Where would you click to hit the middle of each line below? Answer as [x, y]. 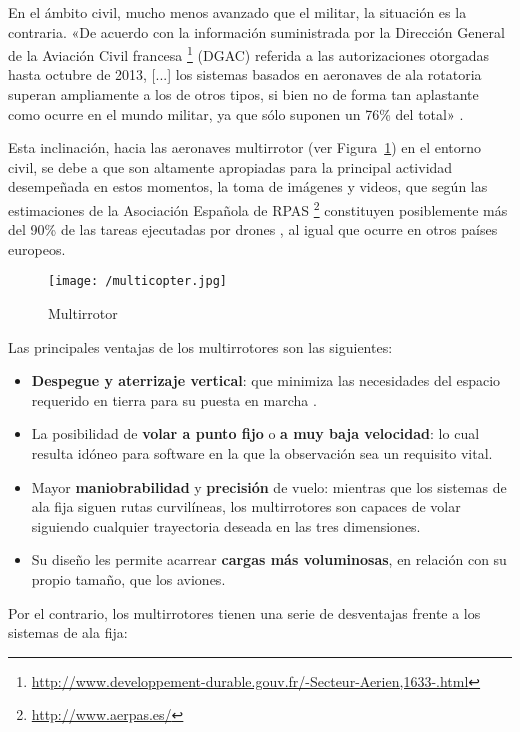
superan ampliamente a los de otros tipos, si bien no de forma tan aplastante [243, 94]
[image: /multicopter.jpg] [137, 281]
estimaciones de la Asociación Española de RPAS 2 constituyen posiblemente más [258, 208]
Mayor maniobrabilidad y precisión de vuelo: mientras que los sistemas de [269, 486]
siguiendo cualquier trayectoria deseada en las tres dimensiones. [226, 525]
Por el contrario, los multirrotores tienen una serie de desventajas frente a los [244, 612]
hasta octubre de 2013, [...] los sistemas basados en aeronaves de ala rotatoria [245, 74]
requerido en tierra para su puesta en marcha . [174, 399]
